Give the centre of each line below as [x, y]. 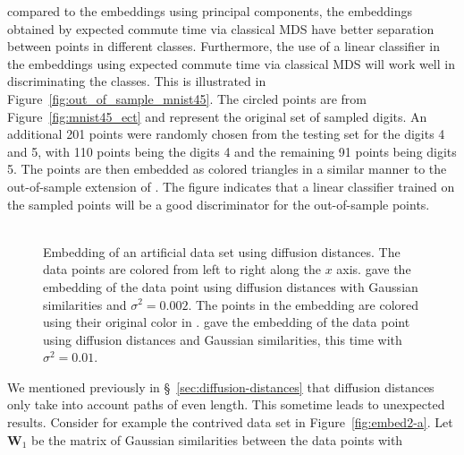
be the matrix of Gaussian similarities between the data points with [217, 439]
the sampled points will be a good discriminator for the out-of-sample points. [219, 204]
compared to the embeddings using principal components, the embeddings [210, 11]
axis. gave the [374, 269]
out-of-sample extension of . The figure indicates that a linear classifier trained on [231, 186]
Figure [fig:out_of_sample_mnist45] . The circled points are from [187, 98]
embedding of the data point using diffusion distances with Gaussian [231, 286]
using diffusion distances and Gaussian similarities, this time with [223, 339]
